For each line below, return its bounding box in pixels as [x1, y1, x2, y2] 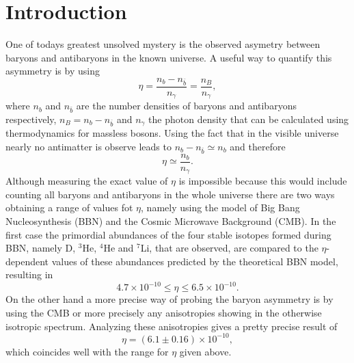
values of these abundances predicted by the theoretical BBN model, [51, 254, 338, 268]
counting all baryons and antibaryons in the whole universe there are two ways [5, 187, 335, 201]
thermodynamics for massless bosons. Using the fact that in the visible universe [5, 126, 339, 140]
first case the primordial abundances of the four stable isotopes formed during [5, 227, 331, 241]
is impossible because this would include [178, 174, 347, 188]
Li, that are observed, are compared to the [140, 241, 318, 255]
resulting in [5, 267, 53, 282]
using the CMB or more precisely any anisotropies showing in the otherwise [5, 306, 322, 320]
